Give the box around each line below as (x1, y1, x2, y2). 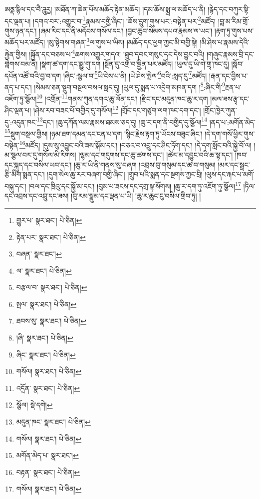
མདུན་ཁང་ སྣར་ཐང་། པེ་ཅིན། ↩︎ (16, 416, 91, 427)
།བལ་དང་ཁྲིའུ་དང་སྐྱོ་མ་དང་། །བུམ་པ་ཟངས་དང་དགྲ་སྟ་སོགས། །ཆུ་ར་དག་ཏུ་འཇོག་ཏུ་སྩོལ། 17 (28, 179, 241, 191)
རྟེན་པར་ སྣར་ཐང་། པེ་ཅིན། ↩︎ (16, 231, 86, 242)
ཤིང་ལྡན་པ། (4, 104, 31, 115)
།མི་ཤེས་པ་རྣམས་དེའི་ (200, 37, 250, 47)
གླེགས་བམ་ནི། (4, 58, 38, 68)
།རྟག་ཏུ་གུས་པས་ (214, 25, 254, 35)
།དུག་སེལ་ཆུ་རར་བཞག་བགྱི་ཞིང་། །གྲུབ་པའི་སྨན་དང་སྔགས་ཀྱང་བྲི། (47, 169, 203, 179)
